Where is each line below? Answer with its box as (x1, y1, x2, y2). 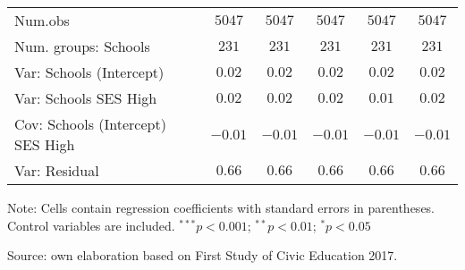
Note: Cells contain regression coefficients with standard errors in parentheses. (7, 198, 435, 216)
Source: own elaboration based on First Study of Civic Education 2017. (7, 246, 398, 265)
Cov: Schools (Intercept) (14, 114, 166, 134)
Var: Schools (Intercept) (14, 62, 165, 82)
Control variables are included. (7, 215, 175, 234)
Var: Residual (14, 160, 99, 181)
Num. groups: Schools (14, 36, 150, 56)
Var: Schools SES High (14, 88, 157, 108)
